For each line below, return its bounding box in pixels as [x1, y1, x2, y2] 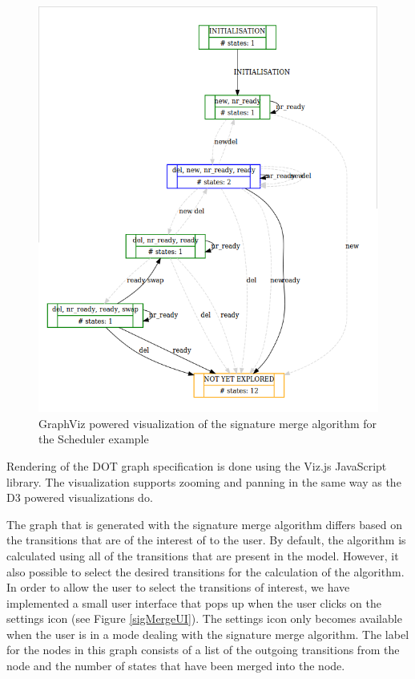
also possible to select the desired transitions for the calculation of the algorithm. [6, 563, 405, 580]
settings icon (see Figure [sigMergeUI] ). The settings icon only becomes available [6, 610, 402, 627]
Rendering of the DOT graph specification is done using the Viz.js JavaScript [6, 457, 387, 474]
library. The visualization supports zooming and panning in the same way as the [6, 473, 401, 490]
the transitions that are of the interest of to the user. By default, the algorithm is [6, 531, 406, 548]
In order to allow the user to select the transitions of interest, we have [6, 579, 350, 596]
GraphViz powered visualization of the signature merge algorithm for [38, 414, 377, 431]
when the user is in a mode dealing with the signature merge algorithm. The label [6, 625, 409, 642]
